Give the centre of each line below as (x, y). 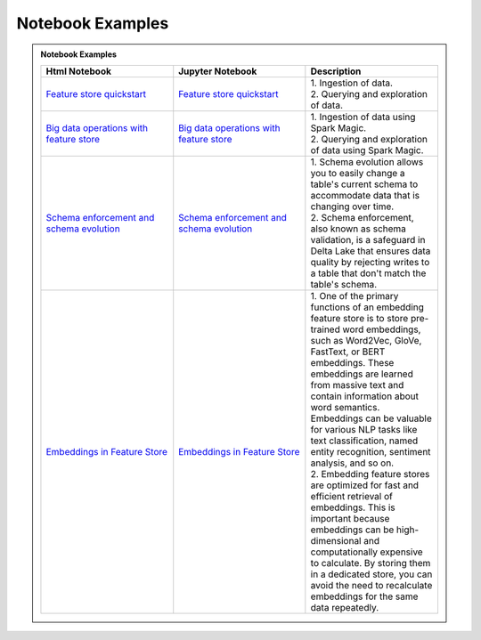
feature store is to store (359, 318)
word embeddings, (382, 329)
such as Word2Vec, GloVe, (366, 340)
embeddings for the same (364, 596)
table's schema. (344, 284)
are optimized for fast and (364, 485)
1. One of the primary (355, 296)
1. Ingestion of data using (363, 117)
